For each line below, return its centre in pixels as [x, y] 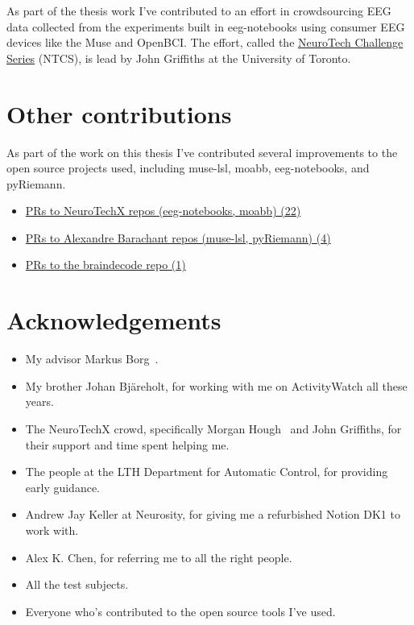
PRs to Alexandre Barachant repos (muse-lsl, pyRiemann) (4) [178, 237]
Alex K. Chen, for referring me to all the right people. [159, 557]
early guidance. [63, 487]
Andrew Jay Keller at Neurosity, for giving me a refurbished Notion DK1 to [213, 514]
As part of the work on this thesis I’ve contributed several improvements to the [202, 152]
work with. [52, 530]
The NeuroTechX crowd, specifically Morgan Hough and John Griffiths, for [213, 428]
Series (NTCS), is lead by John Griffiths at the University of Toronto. [179, 58]
